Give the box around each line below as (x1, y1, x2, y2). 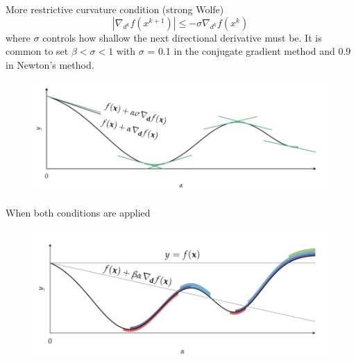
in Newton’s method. (6, 57, 94, 71)
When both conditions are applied (6, 205, 151, 219)
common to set (6, 44, 69, 58)
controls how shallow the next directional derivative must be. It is (42, 30, 322, 44)
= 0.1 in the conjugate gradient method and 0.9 (147, 44, 351, 58)
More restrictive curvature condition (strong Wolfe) (6, 2, 224, 16)
